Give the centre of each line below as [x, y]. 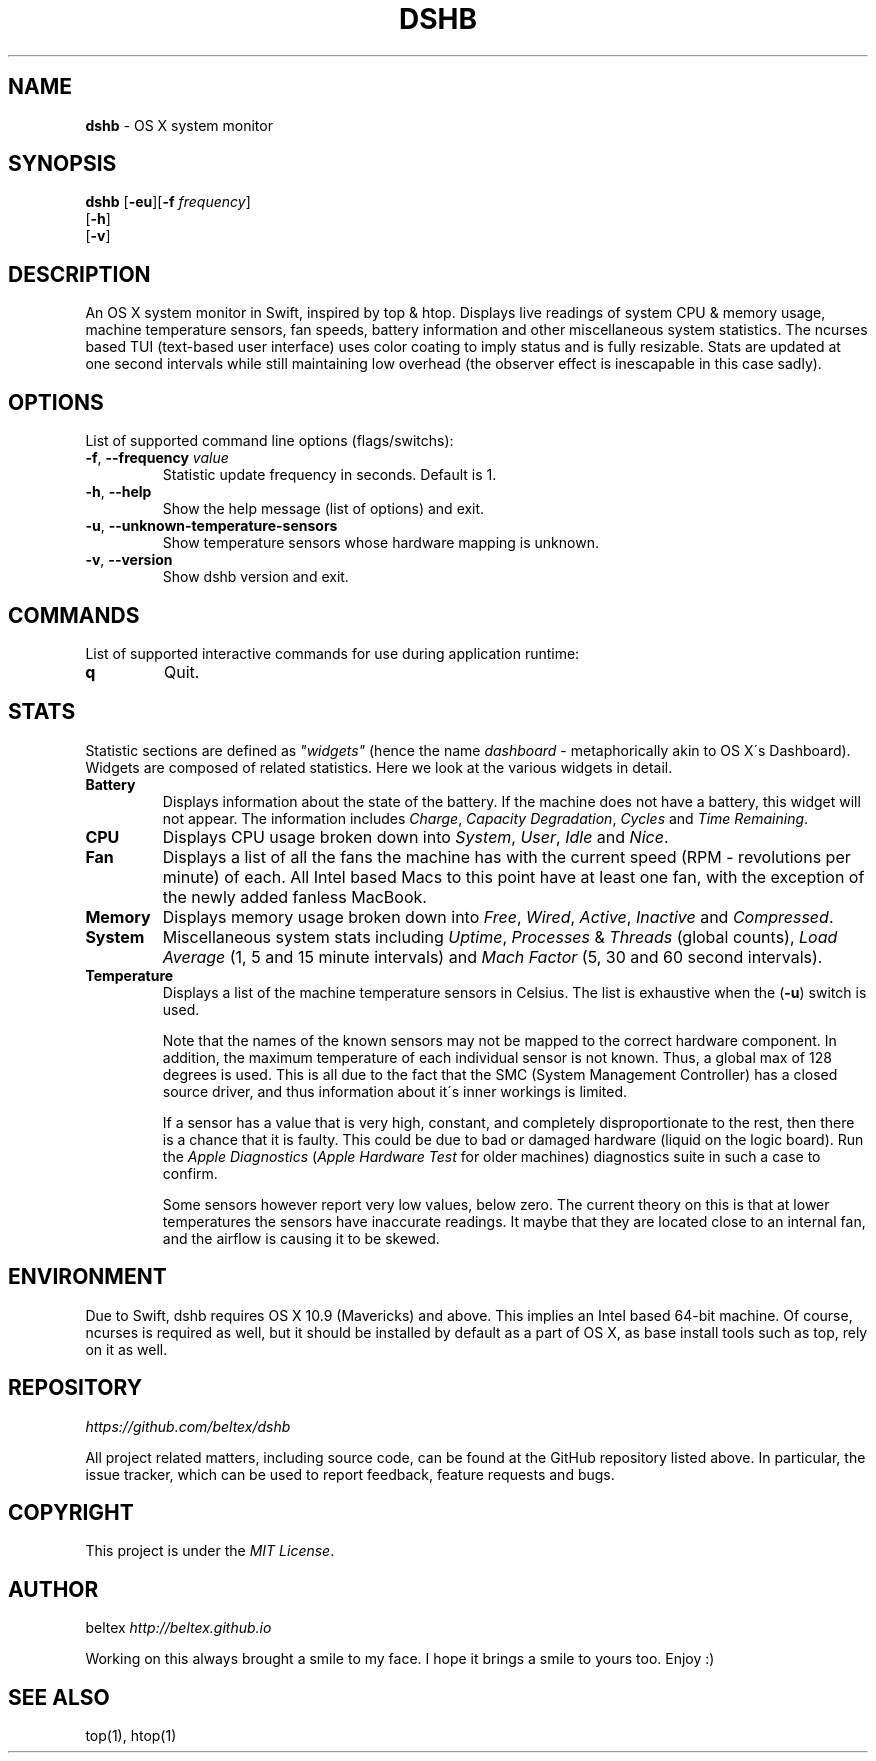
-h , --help [118, 492]
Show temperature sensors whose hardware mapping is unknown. [380, 543]
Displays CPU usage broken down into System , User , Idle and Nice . [415, 836]
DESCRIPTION [79, 274]
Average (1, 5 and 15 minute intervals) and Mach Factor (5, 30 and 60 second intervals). [492, 956]
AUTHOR [53, 1589]
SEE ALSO [59, 1697]
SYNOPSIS [62, 164]
